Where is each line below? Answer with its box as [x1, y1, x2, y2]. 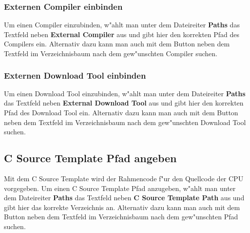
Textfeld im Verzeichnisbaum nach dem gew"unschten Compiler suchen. [4, 48, 217, 58]
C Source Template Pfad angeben [4, 150, 177, 166]
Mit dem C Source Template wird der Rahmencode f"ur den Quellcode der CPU [4, 173, 244, 183]
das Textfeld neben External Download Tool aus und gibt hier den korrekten [4, 98, 244, 108]
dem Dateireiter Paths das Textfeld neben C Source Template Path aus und [4, 192, 245, 203]
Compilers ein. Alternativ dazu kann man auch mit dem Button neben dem [4, 39, 230, 49]
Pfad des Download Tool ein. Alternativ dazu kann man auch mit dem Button [4, 107, 238, 117]
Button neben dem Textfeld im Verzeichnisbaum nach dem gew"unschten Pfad [4, 212, 238, 222]
